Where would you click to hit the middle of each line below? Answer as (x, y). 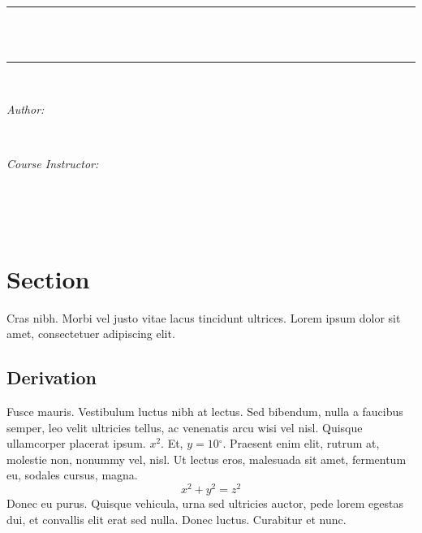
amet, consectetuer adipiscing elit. (91, 334)
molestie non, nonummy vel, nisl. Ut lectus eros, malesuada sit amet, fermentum (207, 459)
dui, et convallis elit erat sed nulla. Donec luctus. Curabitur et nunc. (177, 519)
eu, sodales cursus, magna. (72, 475)
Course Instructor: (53, 164)
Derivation (52, 377)
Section (48, 278)
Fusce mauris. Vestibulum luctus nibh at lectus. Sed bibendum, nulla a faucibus (205, 412)
